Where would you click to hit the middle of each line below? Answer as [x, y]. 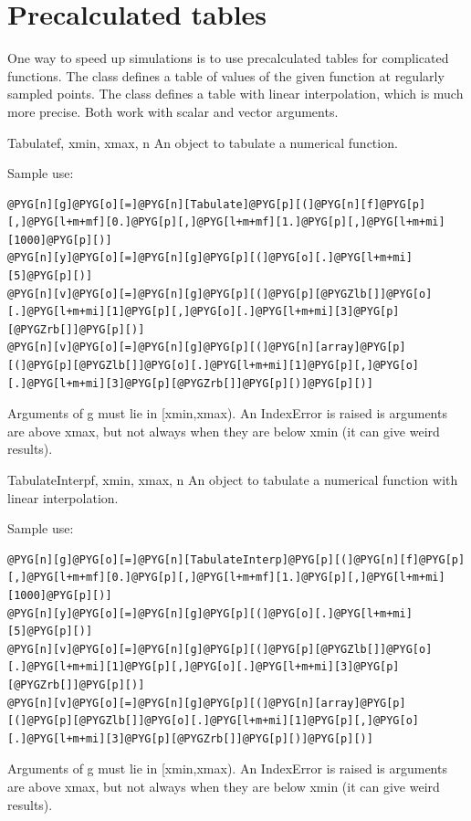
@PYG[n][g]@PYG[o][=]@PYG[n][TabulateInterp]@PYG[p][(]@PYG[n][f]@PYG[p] [236, 559]
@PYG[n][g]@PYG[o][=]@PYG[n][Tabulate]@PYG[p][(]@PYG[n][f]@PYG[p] [217, 204]
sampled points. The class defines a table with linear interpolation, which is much [235, 94]
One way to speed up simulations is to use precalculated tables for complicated [228, 58]
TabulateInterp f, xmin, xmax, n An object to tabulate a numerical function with [233, 479]
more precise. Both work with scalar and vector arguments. [173, 111]
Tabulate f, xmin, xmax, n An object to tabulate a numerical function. [203, 142]
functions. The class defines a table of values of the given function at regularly [226, 75]
